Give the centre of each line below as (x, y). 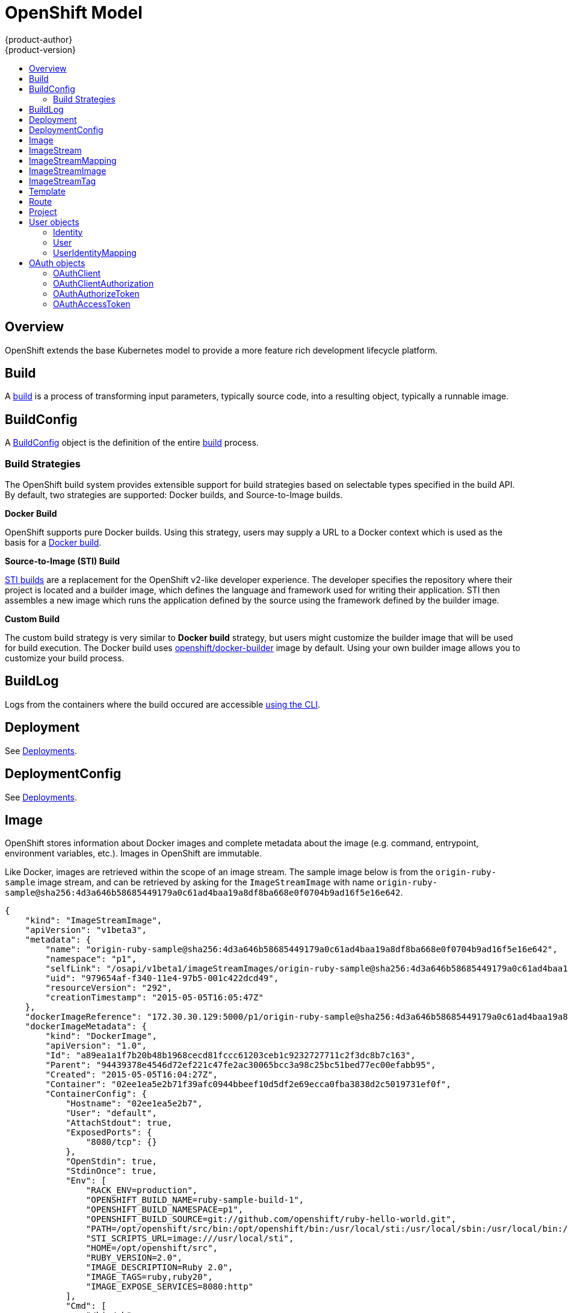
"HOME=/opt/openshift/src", (152, 1248)
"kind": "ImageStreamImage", (94, 921)
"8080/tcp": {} (121, 1142)
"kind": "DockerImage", (101, 1036)
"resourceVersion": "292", (109, 988)
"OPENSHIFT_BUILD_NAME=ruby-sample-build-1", (195, 1200)
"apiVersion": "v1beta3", (86, 930)
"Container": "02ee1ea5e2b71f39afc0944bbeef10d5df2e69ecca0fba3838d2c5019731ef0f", (248, 1084)
